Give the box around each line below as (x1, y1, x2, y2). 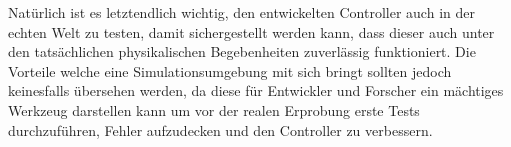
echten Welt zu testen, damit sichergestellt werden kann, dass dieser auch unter (8, 21, 495, 42)
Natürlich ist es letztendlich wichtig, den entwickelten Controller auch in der (8, 2, 475, 22)
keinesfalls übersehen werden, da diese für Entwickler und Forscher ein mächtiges (8, 80, 504, 101)
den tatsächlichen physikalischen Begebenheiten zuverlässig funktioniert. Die (8, 41, 476, 62)
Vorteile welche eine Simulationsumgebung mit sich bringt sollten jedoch (8, 60, 452, 81)
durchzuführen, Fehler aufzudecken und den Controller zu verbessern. (8, 119, 433, 140)
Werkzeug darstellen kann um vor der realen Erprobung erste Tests (8, 99, 420, 120)
